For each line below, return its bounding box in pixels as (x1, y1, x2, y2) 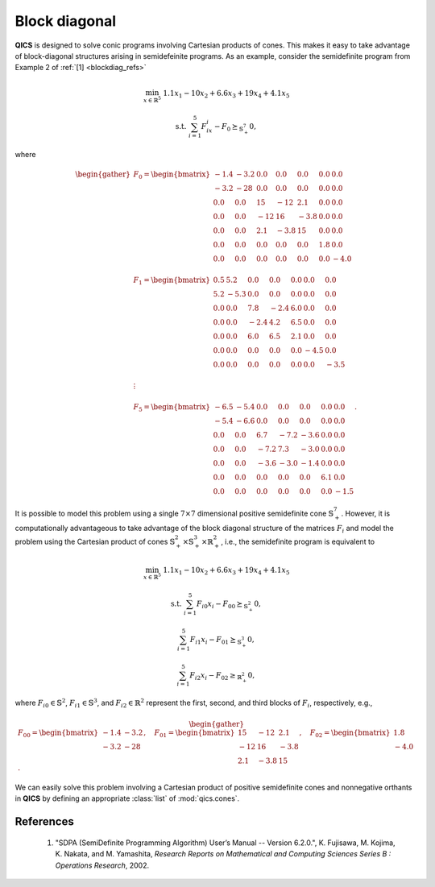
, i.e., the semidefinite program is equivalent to (220, 537, 375, 546)
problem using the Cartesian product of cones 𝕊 (14, 537, 176, 546)
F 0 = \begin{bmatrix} (133, 170, 211, 181)
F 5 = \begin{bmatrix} (133, 403, 211, 414)
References (14, 814, 74, 829)
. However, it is (341, 508, 391, 518)
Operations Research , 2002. (55, 860, 149, 870)
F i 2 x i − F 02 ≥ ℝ (189, 670, 242, 682)
